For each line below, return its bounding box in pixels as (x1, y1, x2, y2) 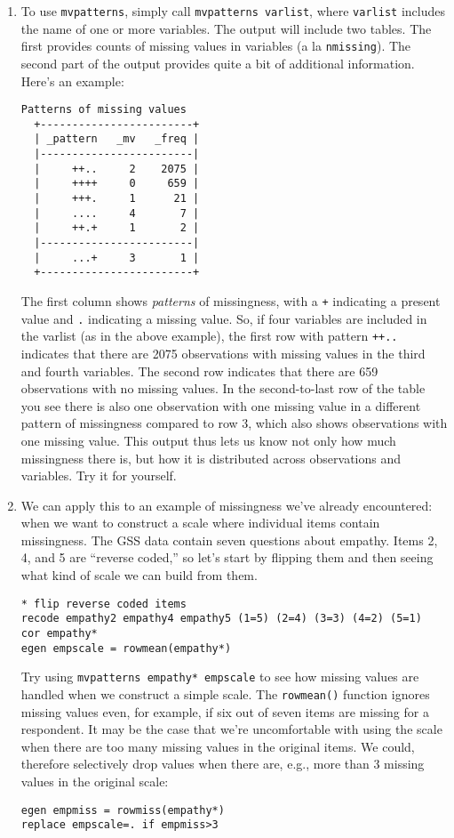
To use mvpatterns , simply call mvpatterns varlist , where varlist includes (20, 2, 445, 20)
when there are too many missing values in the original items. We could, (20, 737, 415, 755)
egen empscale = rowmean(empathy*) (20, 641, 232, 655)
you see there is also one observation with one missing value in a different (20, 396, 421, 415)
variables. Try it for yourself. (20, 466, 177, 485)
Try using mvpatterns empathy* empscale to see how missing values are (20, 667, 419, 686)
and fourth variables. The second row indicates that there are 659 (20, 361, 378, 380)
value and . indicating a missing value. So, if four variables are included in (20, 309, 427, 327)
